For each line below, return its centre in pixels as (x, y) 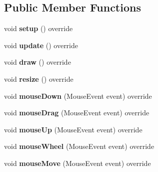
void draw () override (37, 62)
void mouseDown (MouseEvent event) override (78, 96)
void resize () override (39, 78)
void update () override (41, 45)
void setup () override (38, 28)
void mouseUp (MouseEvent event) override (73, 129)
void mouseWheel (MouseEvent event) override (79, 146)
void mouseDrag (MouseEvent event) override (77, 113)
